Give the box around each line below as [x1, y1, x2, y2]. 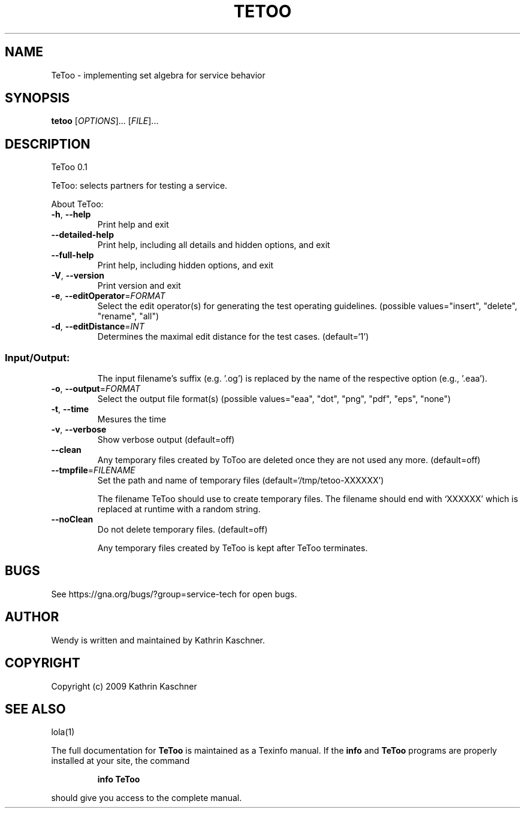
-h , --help [51, 209, 91, 220]
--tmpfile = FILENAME [51, 465, 135, 476]
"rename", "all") [97, 311, 159, 322]
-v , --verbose [51, 424, 107, 435]
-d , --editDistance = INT [51, 321, 144, 332]
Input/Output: [5, 351, 70, 364]
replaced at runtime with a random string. [97, 504, 261, 515]
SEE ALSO [5, 701, 66, 717]
